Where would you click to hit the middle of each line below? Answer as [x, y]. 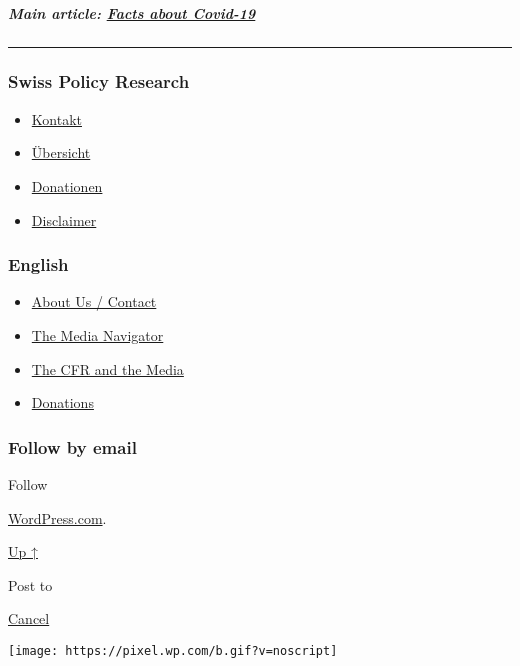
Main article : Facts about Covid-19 [132, 12]
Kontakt [56, 118]
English [38, 264]
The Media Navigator [97, 334]
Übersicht [61, 152]
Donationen [67, 185]
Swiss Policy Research [99, 81]
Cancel [29, 618]
